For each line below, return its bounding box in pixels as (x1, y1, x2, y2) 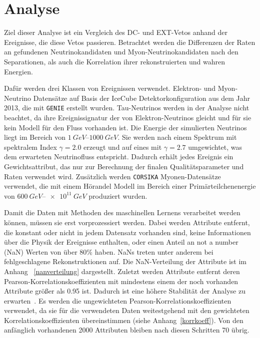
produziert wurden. (88, 190, 147, 201)
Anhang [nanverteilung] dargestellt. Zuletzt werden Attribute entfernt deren (4, 266, 240, 276)
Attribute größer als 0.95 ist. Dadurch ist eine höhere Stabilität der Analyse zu (4, 286, 245, 296)
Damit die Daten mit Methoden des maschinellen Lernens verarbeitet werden (4, 207, 240, 218)
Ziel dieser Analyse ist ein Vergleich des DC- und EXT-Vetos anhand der (4, 27, 227, 37)
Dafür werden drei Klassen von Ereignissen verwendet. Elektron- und (4, 83, 216, 93)
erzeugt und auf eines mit (83, 141, 162, 152)
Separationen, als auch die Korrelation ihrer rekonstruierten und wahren (4, 56, 225, 66)
